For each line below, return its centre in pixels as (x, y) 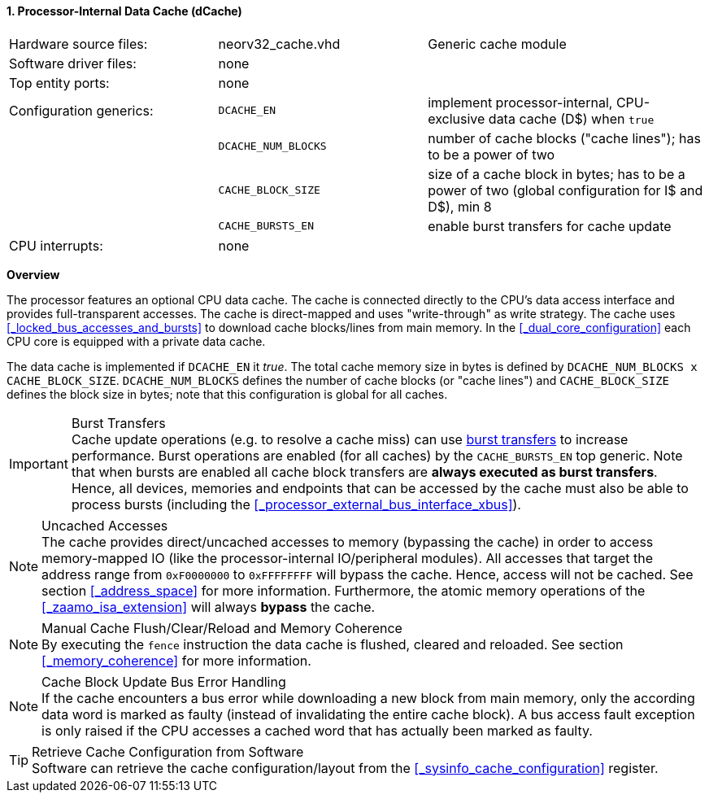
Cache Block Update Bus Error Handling (164, 681)
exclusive (457, 118)
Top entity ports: (59, 83)
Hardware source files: (78, 44)
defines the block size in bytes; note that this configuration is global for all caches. (227, 394)
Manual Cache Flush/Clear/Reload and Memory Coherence (222, 628)
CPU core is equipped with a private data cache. (136, 341)
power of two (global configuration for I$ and (565, 190)
